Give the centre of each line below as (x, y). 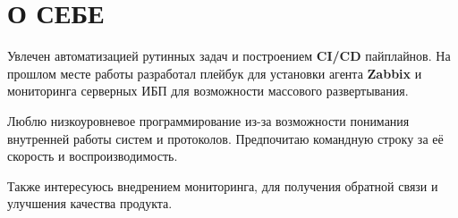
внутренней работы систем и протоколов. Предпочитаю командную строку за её (225, 138)
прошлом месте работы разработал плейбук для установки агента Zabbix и (215, 73)
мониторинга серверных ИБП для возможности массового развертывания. (208, 91)
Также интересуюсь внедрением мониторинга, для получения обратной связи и (223, 185)
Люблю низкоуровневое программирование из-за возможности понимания (208, 120)
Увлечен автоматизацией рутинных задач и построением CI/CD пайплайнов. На (229, 56)
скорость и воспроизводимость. (93, 156)
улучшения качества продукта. (90, 203)
